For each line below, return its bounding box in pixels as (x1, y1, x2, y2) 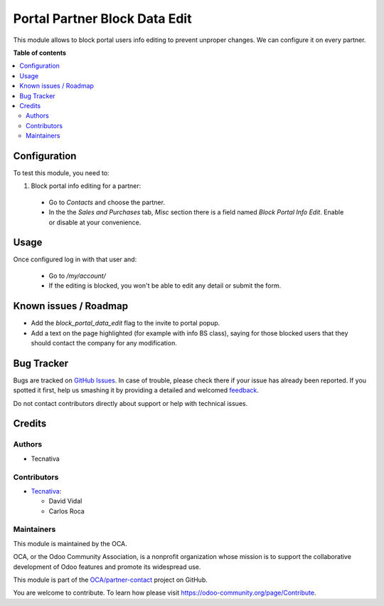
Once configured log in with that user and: (13, 255, 137, 263)
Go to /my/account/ (48, 271, 106, 280)
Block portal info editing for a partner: (31, 182, 142, 190)
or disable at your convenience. (48, 218, 142, 226)
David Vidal (48, 497, 82, 506)
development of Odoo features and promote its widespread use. (13, 563, 201, 571)
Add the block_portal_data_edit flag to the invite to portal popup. (31, 319, 220, 328)
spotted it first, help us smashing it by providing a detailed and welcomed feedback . (13, 386, 260, 395)
